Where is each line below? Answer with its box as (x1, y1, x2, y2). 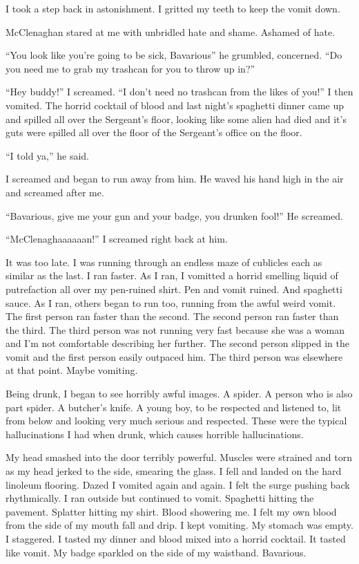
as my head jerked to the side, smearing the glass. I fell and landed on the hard (6, 464, 342, 478)
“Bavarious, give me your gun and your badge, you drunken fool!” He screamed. (6, 208, 343, 223)
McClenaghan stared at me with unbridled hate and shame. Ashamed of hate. (6, 24, 336, 39)
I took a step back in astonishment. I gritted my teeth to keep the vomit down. (6, 1, 340, 15)
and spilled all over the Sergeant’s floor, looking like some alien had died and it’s (6, 111, 347, 126)
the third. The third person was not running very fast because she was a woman (6, 322, 345, 337)
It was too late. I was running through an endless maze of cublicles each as (6, 254, 322, 269)
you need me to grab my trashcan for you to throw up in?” (6, 61, 255, 75)
